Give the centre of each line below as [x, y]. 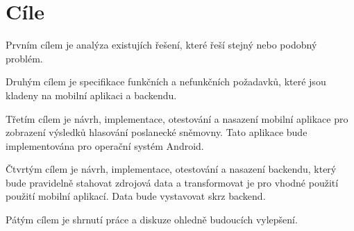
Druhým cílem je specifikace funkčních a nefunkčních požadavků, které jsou [166, 82]
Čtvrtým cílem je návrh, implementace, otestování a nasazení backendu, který [171, 169]
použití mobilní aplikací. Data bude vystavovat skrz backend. [136, 196]
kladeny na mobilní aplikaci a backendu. [91, 95]
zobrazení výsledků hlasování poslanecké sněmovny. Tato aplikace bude [157, 132]
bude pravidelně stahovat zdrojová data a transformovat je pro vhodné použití [172, 182]
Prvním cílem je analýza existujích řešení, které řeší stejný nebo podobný [161, 45]
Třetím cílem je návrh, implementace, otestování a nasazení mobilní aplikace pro [177, 118]
